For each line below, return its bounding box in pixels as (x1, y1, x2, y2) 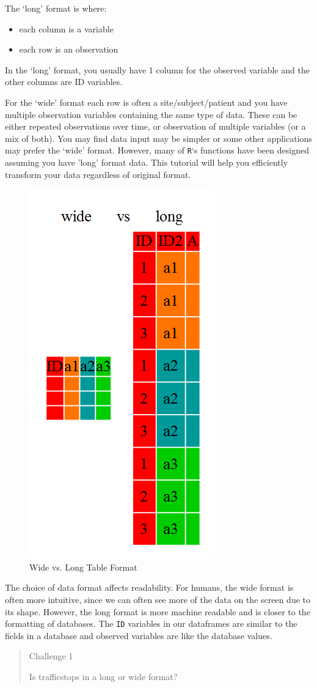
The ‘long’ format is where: (5, 2, 107, 14)
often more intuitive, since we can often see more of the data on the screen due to (5, 593, 310, 605)
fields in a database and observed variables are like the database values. (5, 629, 272, 642)
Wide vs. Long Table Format (29, 560, 137, 573)
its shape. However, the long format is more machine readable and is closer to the (5, 605, 310, 618)
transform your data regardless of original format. (5, 168, 191, 180)
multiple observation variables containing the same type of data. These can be (5, 108, 297, 120)
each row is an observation (19, 43, 118, 56)
